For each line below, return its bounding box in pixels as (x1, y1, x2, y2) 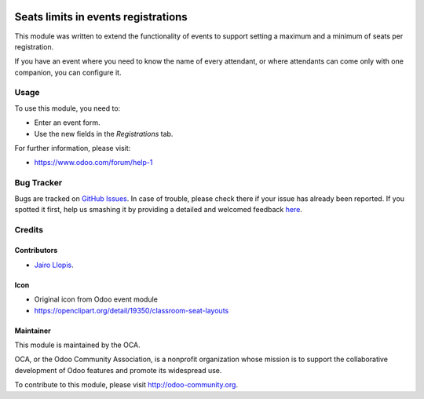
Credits (14, 224, 43, 235)
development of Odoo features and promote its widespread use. (14, 365, 222, 375)
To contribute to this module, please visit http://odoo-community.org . (14, 380, 239, 390)
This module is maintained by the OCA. (14, 340, 141, 350)
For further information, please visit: (14, 144, 131, 152)
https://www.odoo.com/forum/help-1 (34, 158, 153, 167)
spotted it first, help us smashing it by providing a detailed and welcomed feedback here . (14, 204, 302, 214)
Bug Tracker (14, 178, 63, 189)
